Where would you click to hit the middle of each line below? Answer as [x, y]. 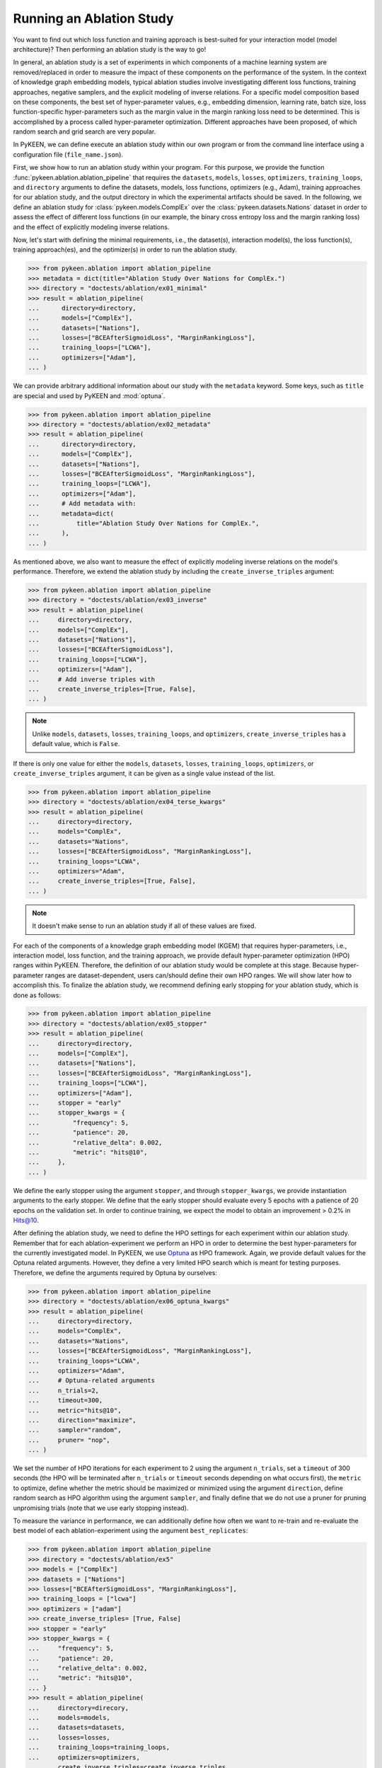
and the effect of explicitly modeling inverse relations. [91, 227]
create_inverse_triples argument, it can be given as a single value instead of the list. [144, 773]
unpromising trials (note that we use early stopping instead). [101, 1508]
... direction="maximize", [82, 1420]
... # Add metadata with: [82, 504]
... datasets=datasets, [76, 1728]
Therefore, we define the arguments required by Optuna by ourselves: [115, 1272]
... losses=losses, [69, 1737]
